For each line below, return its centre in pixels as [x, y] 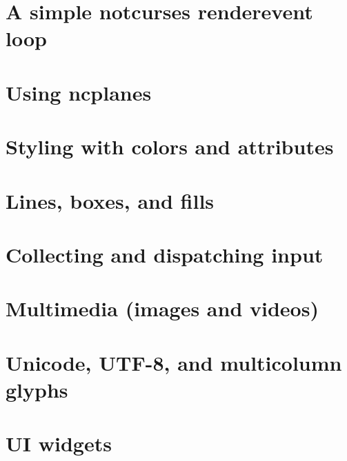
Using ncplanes [79, 92]
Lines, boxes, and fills [110, 200]
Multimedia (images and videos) [162, 308]
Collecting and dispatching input [165, 254]
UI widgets [59, 443]
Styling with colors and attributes [170, 146]
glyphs [37, 389]
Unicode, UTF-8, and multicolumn [174, 362]
